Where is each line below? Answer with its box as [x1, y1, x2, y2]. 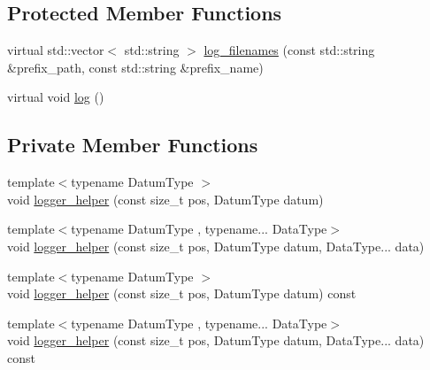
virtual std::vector [7, 41, 104, 59]
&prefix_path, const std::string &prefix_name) [7, 58, 264, 76]
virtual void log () [7, 88, 104, 106]
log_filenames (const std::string [203, 41, 375, 59]
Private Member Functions [7, 131, 258, 158]
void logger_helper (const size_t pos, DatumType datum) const [7, 284, 357, 303]
